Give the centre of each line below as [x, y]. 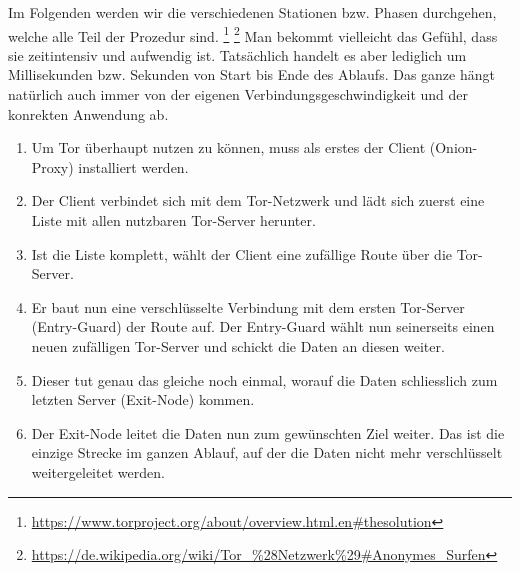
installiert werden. [133, 166]
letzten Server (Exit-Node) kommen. [143, 399]
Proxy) [52, 166]
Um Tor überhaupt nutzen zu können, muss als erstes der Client [228, 147]
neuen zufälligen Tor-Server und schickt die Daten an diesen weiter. [238, 345]
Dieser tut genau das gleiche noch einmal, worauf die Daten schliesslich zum [264, 379]
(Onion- [453, 147]
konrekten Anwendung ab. [88, 113]
